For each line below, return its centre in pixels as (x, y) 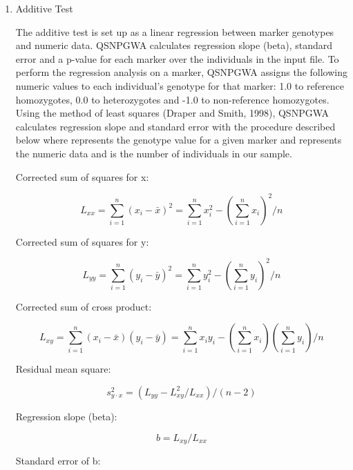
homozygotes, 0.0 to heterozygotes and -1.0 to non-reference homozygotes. (172, 99)
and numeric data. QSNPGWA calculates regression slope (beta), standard (174, 45)
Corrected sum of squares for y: (82, 241)
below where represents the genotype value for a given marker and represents (179, 140)
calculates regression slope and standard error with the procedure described (175, 126)
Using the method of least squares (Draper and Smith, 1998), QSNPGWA (172, 113)
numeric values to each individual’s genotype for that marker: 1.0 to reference (180, 85)
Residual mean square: (63, 369)
